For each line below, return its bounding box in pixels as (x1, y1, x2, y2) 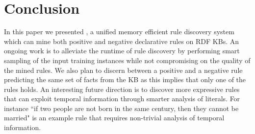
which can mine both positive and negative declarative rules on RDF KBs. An (4, 36, 239, 46)
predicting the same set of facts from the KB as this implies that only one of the (4, 74, 246, 85)
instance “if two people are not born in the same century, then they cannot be (4, 103, 239, 113)
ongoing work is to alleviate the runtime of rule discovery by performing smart (4, 45, 240, 56)
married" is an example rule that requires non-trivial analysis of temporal (4, 112, 225, 123)
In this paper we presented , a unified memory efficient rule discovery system (4, 26, 234, 37)
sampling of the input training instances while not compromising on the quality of (4, 55, 251, 65)
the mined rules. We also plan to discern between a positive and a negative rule (4, 65, 243, 75)
